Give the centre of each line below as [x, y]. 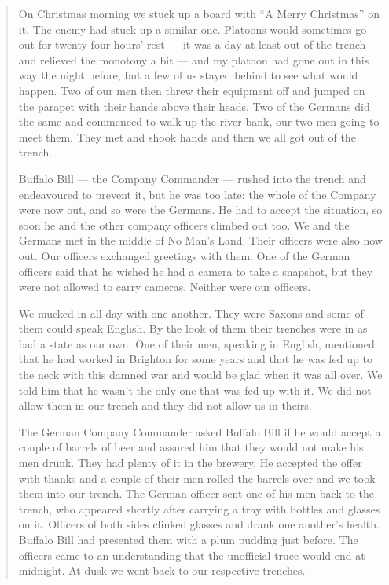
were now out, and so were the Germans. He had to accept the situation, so [200, 210]
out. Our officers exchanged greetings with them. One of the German [184, 255]
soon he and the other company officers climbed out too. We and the [184, 224]
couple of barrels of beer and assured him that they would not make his [191, 447]
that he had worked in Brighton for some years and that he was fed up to [195, 359]
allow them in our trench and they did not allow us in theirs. [165, 405]
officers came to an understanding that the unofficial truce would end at [192, 555]
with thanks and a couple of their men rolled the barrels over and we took [197, 478]
